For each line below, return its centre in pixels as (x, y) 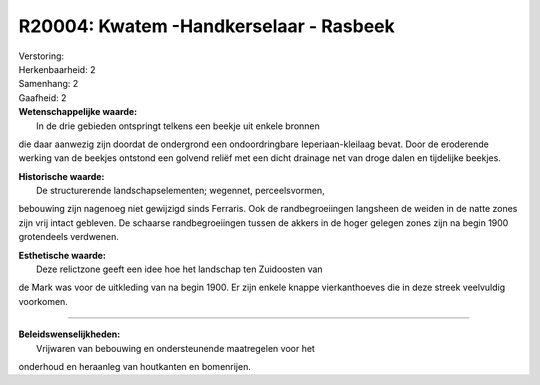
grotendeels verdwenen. (68, 237)
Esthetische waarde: (62, 255)
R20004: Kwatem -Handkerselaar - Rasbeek (206, 26)
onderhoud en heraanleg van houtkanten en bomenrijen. (135, 366)
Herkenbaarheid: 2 (57, 69)
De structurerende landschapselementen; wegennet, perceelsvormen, (180, 191)
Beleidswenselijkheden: (69, 334)
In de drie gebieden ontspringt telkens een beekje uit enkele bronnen (178, 126)
